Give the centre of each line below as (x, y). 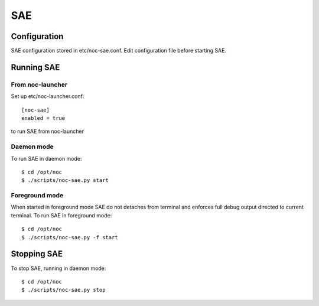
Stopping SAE (37, 254)
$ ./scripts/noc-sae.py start (65, 180)
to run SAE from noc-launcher (47, 131)
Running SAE (35, 67)
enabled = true (43, 118)
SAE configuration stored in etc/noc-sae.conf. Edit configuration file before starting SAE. (119, 51)
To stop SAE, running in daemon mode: (58, 268)
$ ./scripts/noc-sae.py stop (64, 290)
